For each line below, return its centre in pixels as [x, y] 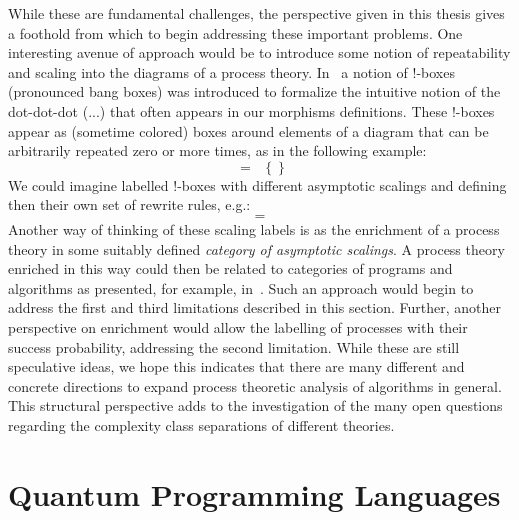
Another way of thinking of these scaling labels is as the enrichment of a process [254, 228]
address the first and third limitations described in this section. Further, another [255, 307]
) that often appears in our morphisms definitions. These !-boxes [297, 110]
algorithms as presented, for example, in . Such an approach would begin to [241, 287]
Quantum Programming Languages [254, 493]
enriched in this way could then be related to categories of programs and [230, 268]
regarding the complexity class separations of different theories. [201, 424]
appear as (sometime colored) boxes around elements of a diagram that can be [248, 130]
